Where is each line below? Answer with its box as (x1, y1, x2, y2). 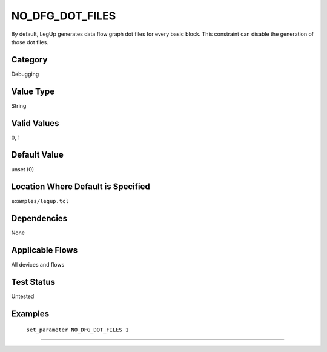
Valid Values (11, 118, 59, 128)
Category (11, 55, 48, 65)
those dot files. (11, 38, 48, 45)
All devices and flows (11, 261, 65, 268)
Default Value (11, 150, 64, 160)
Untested (11, 293, 35, 300)
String (11, 102, 27, 109)
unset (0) (11, 165, 35, 173)
